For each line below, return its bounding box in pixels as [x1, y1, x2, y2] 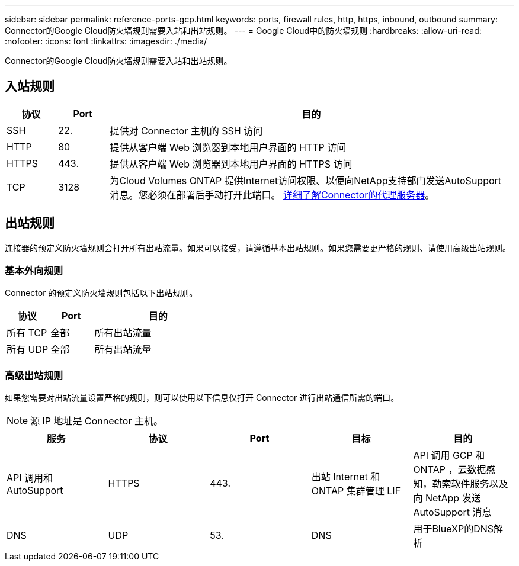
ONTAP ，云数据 [413, 464, 486, 476]
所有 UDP [7, 343, 49, 356]
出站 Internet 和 [311, 471, 380, 483]
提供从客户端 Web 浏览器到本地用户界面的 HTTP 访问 [110, 141, 347, 153]
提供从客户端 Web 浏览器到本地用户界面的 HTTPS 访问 [110, 157, 353, 170]
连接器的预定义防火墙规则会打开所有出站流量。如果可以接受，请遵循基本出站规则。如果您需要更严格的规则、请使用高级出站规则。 [5, 242, 511, 253]
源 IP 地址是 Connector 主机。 [30, 415, 163, 427]
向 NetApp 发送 [413, 492, 481, 504]
